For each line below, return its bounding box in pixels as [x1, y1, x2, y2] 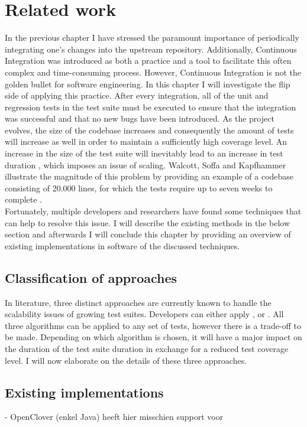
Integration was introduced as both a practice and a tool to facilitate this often [5, 54, 292, 67]
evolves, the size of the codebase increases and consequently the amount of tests [5, 123, 294, 136]
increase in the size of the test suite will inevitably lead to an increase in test [5, 147, 283, 159]
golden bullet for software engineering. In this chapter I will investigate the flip [5, 77, 290, 90]
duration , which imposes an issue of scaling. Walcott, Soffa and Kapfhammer [5, 158, 286, 171]
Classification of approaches [5, 268, 177, 286]
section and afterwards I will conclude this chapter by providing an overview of [5, 228, 291, 240]
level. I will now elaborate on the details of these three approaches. [5, 354, 247, 366]
